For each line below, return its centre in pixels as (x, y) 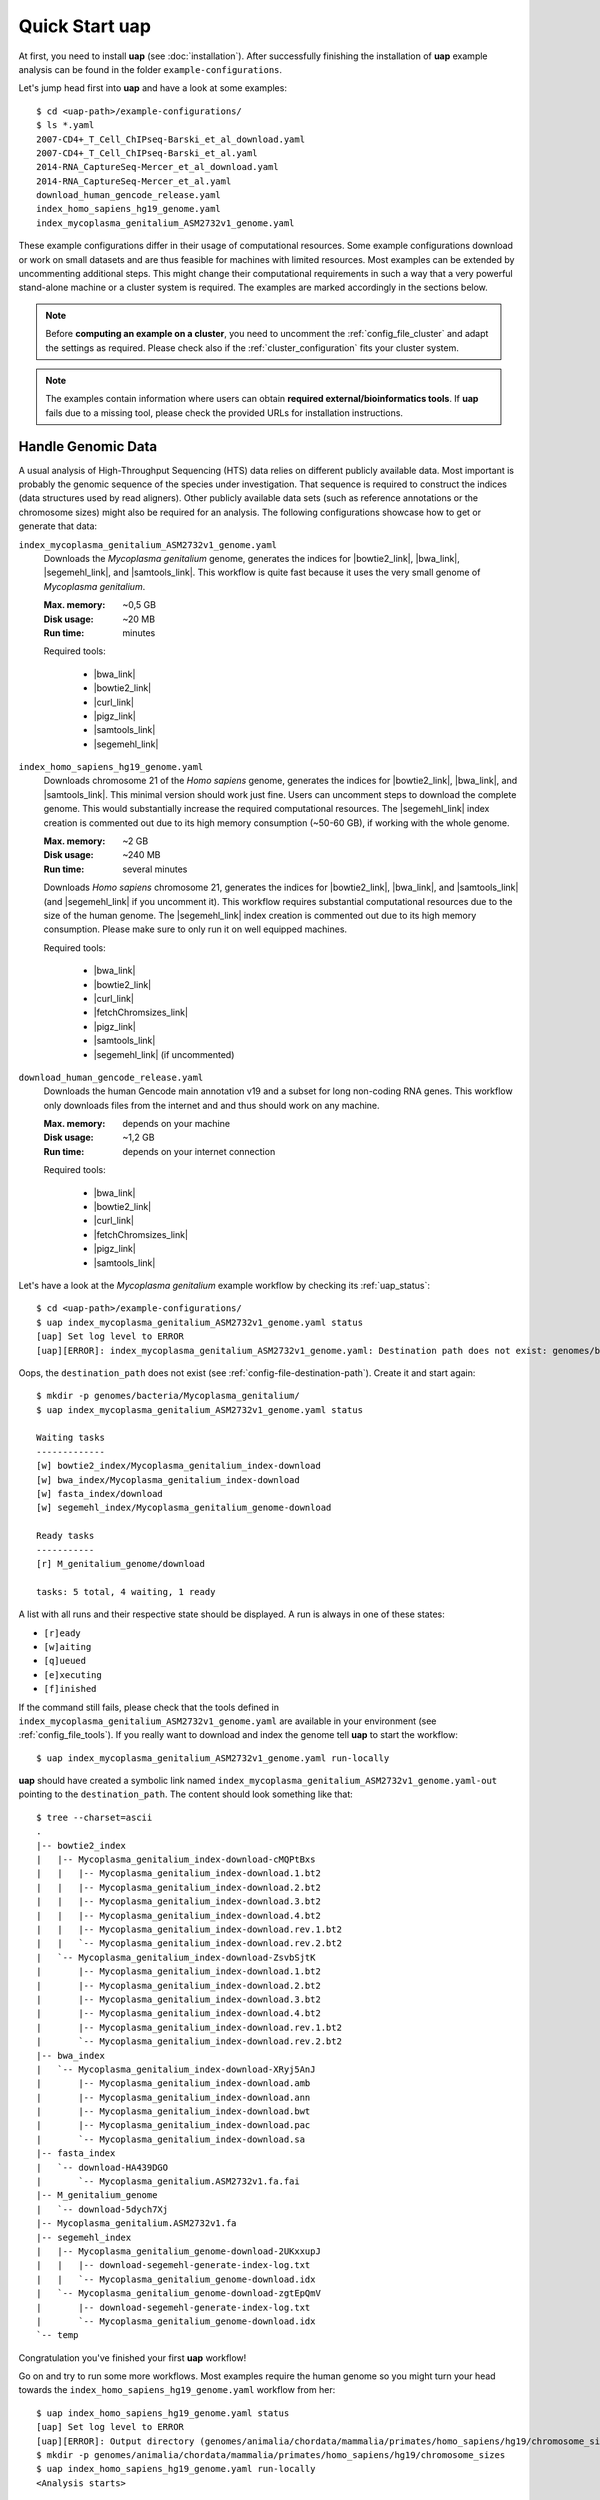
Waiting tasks (70, 1438)
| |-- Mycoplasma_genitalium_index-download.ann (173, 2097)
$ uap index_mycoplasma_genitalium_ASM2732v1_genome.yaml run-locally (213, 1758)
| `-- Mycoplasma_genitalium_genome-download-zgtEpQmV (179, 2293)
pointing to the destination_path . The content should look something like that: (186, 1794)
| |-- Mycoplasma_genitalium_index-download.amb (173, 2083)
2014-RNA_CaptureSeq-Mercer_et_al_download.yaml (157, 167)
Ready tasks (65, 1536)
